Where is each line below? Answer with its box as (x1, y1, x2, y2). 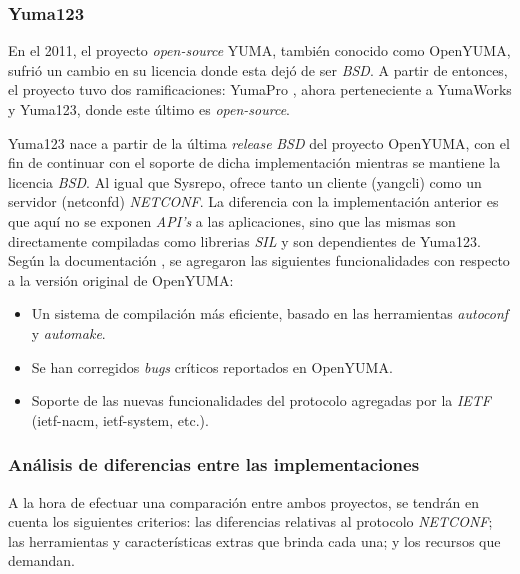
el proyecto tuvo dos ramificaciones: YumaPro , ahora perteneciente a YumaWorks (8, 79, 512, 100)
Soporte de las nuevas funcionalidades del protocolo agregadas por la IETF (31, 390, 492, 411)
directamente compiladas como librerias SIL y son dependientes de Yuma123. (8, 230, 481, 251)
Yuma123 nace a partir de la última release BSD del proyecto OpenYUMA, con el (8, 132, 510, 153)
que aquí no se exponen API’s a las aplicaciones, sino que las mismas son (8, 210, 456, 231)
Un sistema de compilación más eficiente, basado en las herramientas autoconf (31, 303, 509, 324)
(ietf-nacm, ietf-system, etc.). (31, 409, 209, 430)
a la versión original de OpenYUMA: (8, 269, 234, 290)
